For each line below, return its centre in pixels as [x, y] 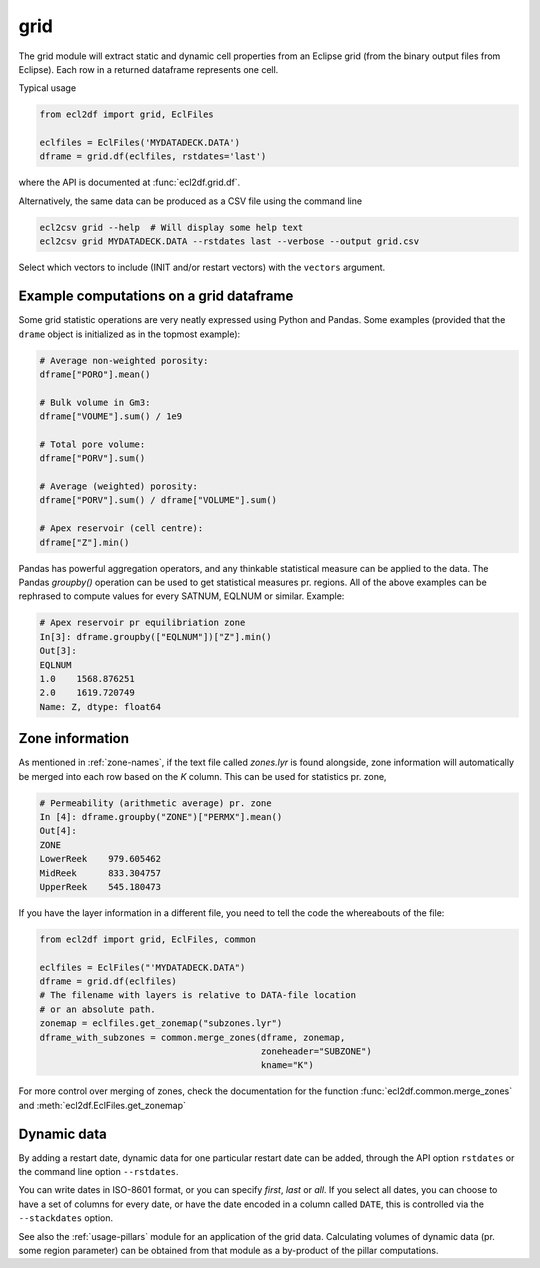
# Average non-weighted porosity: [124, 360]
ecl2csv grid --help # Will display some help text [171, 227]
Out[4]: [58, 831]
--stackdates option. [66, 1218]
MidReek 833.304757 [100, 873]
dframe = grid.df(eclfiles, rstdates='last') [153, 156]
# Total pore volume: [92, 444]
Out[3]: [58, 651]
